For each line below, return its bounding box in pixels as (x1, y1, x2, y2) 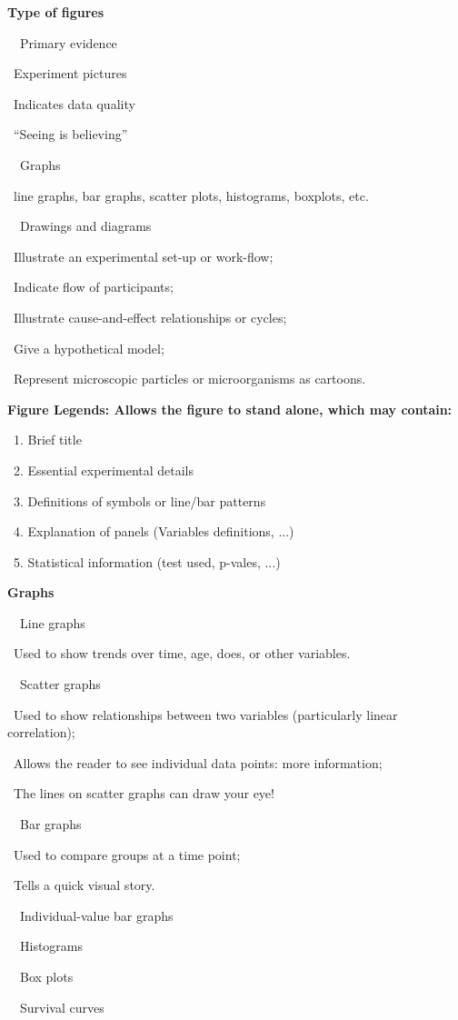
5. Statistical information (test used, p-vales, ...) (13, 552, 281, 571)
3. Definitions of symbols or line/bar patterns (13, 491, 266, 510)
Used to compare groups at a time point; (13, 845, 241, 864)
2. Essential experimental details (13, 460, 194, 479)
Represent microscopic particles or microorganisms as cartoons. (13, 369, 366, 388)
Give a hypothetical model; (13, 338, 164, 357)
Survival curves (19, 997, 105, 1016)
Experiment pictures (13, 64, 127, 83)
